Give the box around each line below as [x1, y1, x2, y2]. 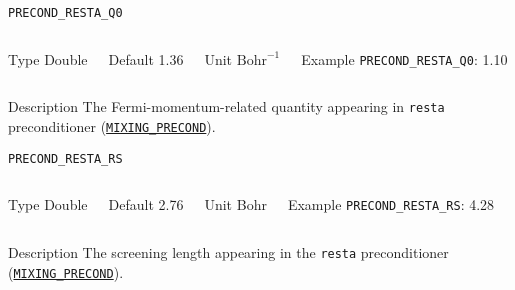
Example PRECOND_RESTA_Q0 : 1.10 [301, 48, 508, 69]
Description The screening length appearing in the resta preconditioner [8, 241, 449, 262]
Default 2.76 [108, 194, 184, 215]
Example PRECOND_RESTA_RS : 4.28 [287, 194, 495, 215]
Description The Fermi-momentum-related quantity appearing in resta [8, 96, 445, 117]
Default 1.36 [108, 48, 184, 69]
